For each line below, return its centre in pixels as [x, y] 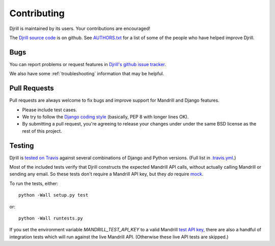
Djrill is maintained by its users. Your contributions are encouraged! [80, 28]
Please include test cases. [50, 110]
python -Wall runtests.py [51, 218]
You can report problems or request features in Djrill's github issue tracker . [88, 64]
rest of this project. [42, 131]
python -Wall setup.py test [53, 195]
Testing [22, 146]
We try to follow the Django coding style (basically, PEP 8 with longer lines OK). [105, 116]
